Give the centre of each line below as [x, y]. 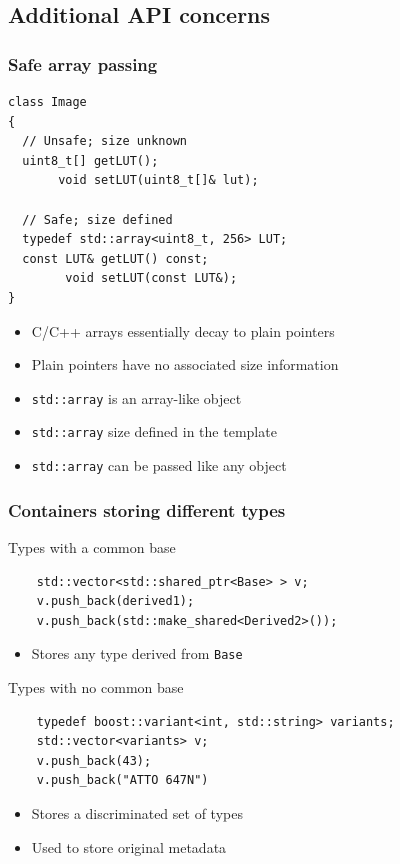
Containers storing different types [147, 509]
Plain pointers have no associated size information [185, 364]
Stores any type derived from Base [137, 653]
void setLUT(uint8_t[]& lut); [158, 180]
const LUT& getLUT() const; [115, 258]
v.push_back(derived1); [115, 601]
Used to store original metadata [129, 846]
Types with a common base [92, 546]
